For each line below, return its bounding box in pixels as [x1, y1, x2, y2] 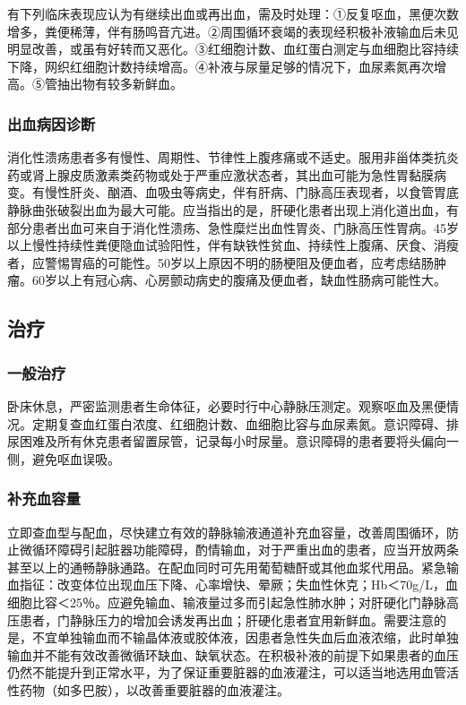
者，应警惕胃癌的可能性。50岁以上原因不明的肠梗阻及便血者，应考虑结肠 [7, 253, 434, 271]
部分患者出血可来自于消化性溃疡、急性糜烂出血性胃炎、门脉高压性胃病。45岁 [7, 218, 459, 236]
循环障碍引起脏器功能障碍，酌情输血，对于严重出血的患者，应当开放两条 [31, 540, 459, 559]
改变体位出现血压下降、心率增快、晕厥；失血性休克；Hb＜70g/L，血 [56, 575, 459, 594]
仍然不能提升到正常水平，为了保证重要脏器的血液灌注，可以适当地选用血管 [7, 663, 446, 682]
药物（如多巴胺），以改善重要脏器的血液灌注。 [19, 680, 289, 699]
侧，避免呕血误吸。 [7, 449, 120, 468]
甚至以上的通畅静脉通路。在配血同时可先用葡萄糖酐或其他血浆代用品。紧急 [7, 557, 446, 576]
